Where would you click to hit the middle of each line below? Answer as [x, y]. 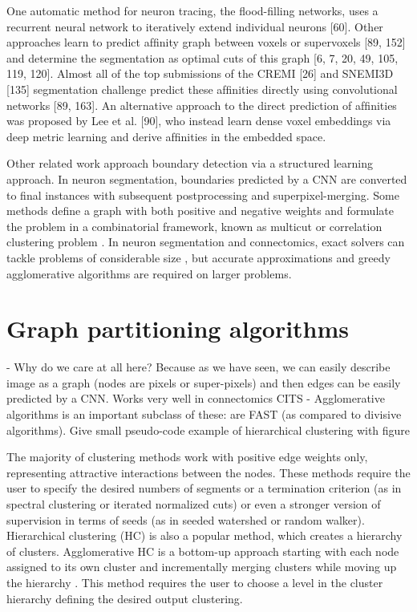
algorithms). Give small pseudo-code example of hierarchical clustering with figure [208, 430]
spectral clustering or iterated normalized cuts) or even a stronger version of [194, 503]
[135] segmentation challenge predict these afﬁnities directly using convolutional [202, 89]
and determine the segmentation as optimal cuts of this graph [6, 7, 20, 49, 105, [202, 57]
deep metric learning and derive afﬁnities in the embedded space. [166, 136]
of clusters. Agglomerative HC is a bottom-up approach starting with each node [203, 551]
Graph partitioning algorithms [178, 328]
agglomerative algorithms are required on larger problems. [149, 273]
